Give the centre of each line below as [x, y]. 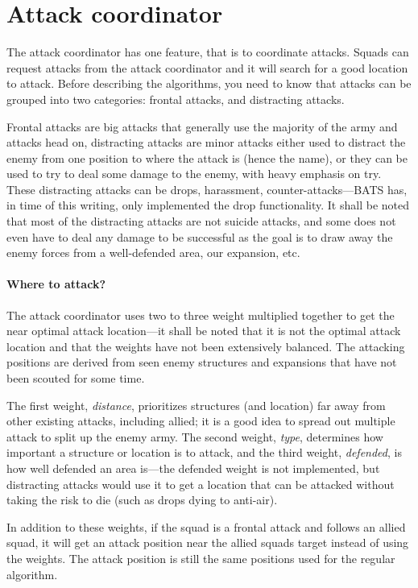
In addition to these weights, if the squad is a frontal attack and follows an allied [206, 526]
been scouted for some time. [76, 378]
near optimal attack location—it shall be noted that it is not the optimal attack [204, 331]
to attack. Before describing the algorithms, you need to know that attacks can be [209, 83]
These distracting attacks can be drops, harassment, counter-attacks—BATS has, [207, 189]
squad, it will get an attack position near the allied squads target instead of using [208, 542]
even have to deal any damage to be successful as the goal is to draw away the [200, 236]
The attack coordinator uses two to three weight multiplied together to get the [201, 315]
